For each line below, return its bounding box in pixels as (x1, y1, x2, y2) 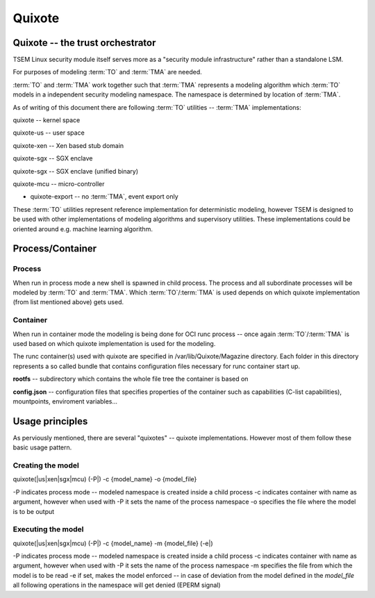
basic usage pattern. (12, 443, 72, 451)
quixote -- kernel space (12, 116, 81, 124)
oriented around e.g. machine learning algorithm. (12, 224, 153, 233)
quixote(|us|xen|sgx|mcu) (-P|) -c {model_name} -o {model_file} (12, 475, 197, 483)
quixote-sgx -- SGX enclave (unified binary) (12, 167, 139, 175)
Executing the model (12, 524, 84, 534)
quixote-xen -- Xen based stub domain (12, 141, 124, 149)
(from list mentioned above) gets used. (12, 298, 124, 306)
